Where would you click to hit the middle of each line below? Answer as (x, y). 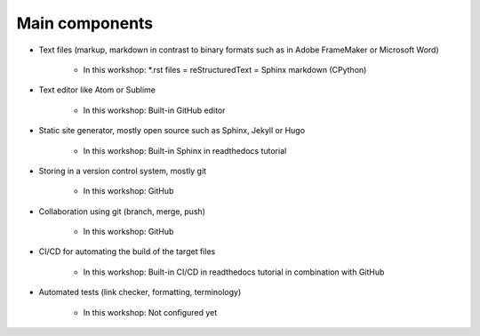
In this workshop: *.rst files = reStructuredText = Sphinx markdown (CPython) (225, 69)
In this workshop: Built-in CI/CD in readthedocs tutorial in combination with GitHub (234, 272)
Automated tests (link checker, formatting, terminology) (140, 292)
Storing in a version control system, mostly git (123, 171)
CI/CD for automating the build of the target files (127, 252)
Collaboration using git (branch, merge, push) (122, 211)
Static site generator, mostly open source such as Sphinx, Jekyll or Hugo (172, 131)
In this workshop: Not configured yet (150, 312)
